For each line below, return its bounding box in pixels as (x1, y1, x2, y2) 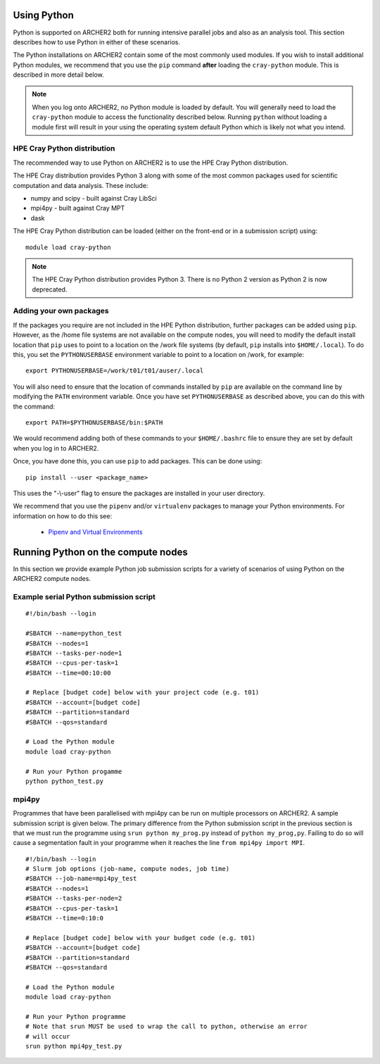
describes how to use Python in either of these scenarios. (13, 37, 181, 46)
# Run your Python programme (25, 1013, 126, 1020)
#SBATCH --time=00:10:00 (25, 669, 111, 677)
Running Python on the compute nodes (13, 546, 188, 558)
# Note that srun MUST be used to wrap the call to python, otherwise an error (25, 1022, 308, 1031)
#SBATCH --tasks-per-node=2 (25, 894, 122, 903)
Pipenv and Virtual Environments (48, 528, 144, 537)
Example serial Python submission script (13, 592, 156, 602)
